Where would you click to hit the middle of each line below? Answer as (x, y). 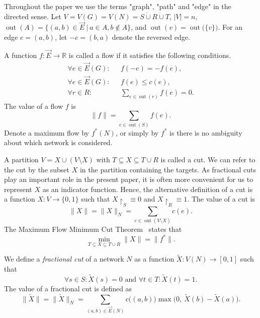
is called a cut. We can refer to (208, 159)
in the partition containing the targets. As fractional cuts (168, 169)
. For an (230, 27)
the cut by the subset (37, 169)
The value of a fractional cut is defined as (68, 288)
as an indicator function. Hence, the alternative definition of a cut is (148, 189)
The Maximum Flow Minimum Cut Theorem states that (93, 229)
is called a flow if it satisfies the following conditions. (150, 55)
